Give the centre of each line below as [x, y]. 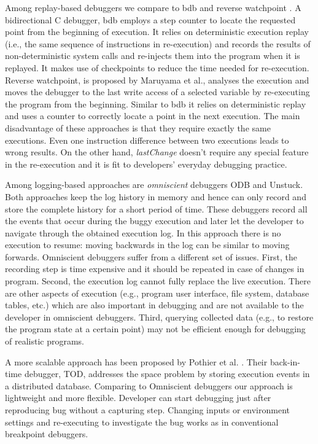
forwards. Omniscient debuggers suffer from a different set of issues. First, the [151, 256]
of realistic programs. [45, 341]
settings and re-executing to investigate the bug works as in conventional [142, 422]
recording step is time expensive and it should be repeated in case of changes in [155, 269]
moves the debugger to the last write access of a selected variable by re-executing [157, 92]
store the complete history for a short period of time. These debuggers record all [156, 208]
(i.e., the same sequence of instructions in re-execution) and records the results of [158, 43]
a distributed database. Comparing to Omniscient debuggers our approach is [149, 385]
